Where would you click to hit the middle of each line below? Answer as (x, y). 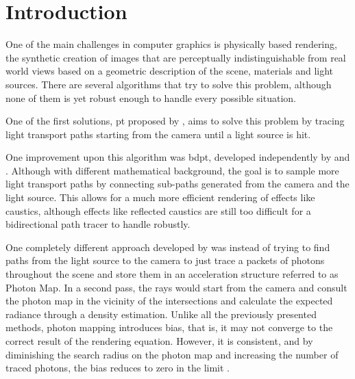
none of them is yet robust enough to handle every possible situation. (151, 97)
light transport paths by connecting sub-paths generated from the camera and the (177, 184)
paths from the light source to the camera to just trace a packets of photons (165, 260)
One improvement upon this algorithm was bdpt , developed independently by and (178, 157)
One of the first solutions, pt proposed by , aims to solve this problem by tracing (175, 121)
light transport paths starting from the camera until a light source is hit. (158, 134)
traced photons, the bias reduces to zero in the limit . (118, 368)
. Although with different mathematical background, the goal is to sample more (172, 170)
